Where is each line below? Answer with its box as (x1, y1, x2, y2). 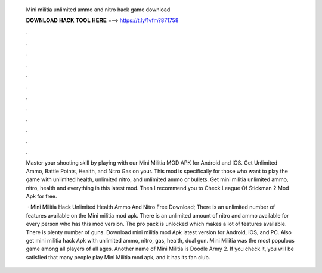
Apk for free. (26, 193, 57, 200)
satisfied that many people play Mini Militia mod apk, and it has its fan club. (26, 253, 210, 260)
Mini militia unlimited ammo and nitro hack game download (26, 6, 171, 13)
